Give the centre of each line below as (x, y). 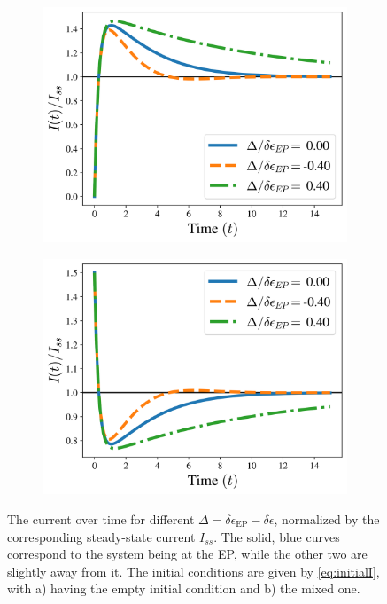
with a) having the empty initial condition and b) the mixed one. (184, 588)
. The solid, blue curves (277, 536)
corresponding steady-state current (101, 536)
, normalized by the (327, 518)
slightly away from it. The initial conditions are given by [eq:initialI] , (193, 571)
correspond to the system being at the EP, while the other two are (187, 554)
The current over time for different (101, 518)
